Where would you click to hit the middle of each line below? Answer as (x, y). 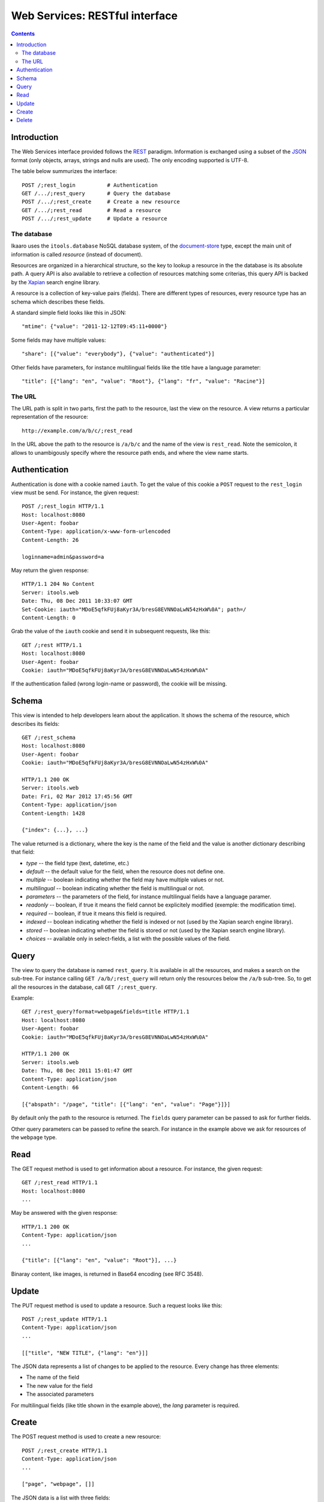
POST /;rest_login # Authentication (90, 185)
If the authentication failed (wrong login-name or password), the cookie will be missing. (119, 684)
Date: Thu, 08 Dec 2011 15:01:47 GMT (77, 1071)
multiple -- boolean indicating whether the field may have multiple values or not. (125, 880)
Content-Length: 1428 (53, 813)
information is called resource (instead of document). (77, 254)
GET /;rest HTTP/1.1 (52, 645)
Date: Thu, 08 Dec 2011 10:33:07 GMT (77, 601)
